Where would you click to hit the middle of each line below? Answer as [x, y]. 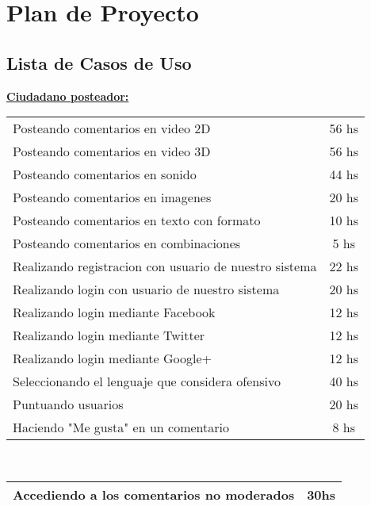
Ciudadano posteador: [68, 96]
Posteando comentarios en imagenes [112, 197]
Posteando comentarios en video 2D [112, 128]
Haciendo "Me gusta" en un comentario [121, 427]
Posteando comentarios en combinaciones [127, 243]
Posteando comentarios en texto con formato [137, 220]
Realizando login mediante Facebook [114, 312]
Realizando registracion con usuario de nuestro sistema [165, 266]
